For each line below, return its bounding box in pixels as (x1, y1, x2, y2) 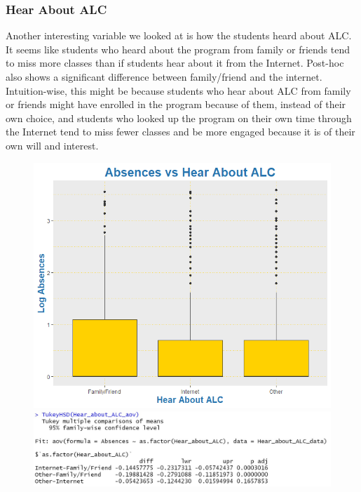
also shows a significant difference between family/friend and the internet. (6, 69, 322, 84)
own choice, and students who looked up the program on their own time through (6, 110, 352, 125)
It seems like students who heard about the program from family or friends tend (6, 41, 350, 56)
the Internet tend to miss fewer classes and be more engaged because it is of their (6, 124, 355, 139)
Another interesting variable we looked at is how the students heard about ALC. (6, 28, 352, 43)
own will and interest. (6, 138, 99, 152)
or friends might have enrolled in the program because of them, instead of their (6, 97, 346, 112)
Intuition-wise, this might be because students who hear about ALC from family (6, 83, 351, 98)
